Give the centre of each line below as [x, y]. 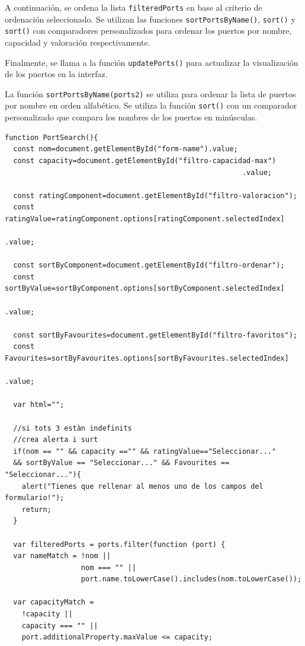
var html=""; [39, 405]
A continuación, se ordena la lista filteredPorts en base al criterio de [134, 7]
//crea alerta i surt [56, 440]
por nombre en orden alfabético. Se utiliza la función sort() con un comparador [151, 105]
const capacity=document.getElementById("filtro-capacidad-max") [145, 160]
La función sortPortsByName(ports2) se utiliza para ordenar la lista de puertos [150, 93]
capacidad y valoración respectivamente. [78, 42]
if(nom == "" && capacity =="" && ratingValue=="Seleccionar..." [145, 451]
